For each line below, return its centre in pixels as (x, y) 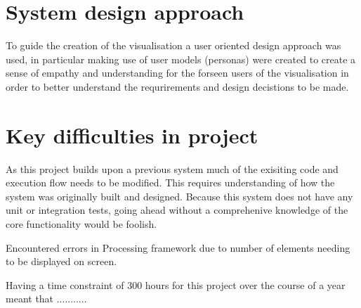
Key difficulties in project (132, 135)
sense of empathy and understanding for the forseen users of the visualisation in (177, 73)
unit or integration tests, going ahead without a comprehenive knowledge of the (177, 210)
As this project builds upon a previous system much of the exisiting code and (172, 168)
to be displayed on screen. (61, 261)
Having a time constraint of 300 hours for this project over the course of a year (176, 284)
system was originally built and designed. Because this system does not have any (179, 196)
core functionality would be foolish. (81, 224)
